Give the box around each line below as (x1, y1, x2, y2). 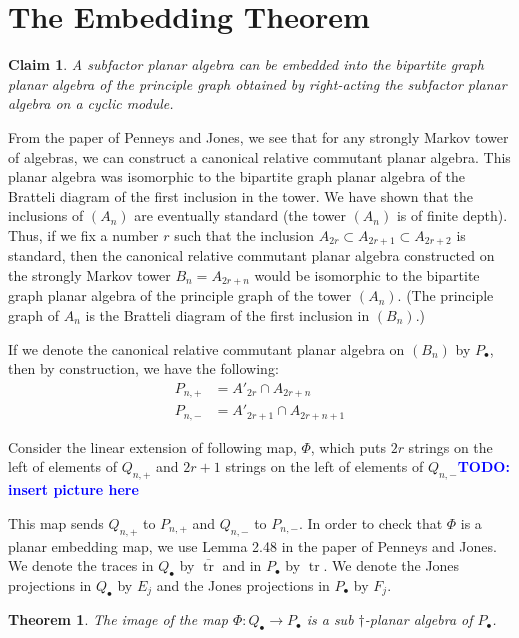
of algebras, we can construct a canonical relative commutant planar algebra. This (8, 146, 511, 167)
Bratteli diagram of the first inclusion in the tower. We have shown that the (8, 185, 473, 206)
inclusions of (8, 205, 84, 226)
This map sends (8, 512, 104, 533)
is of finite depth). (396, 205, 508, 226)
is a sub (306, 609, 354, 630)
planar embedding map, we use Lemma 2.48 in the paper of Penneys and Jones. (8, 535, 497, 556)
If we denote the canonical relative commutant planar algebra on (8, 338, 405, 359)
